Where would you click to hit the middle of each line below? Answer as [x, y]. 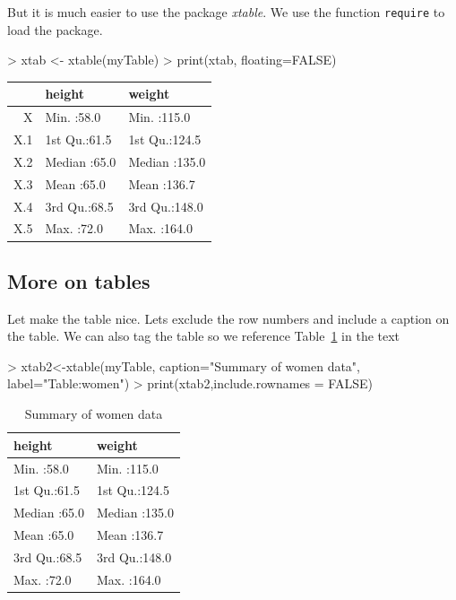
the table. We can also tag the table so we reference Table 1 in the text [204, 336]
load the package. [55, 29]
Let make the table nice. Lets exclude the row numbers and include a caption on [228, 318]
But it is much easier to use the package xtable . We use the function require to [226, 12]
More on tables [79, 280]
